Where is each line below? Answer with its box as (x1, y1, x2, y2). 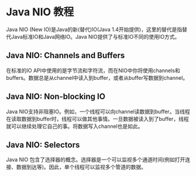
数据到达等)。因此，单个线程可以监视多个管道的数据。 (16, 164, 147, 171)
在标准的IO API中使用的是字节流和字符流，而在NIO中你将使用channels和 (6, 67, 180, 74)
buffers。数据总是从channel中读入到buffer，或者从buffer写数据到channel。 (6, 74, 188, 81)
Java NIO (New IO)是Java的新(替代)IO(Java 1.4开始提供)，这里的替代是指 (6, 26, 183, 33)
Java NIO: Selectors (6, 140, 80, 150)
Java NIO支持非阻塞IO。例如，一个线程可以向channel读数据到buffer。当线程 (6, 108, 190, 115)
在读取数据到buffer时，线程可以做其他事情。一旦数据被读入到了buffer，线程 (6, 115, 189, 122)
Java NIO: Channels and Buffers (6, 50, 125, 60)
